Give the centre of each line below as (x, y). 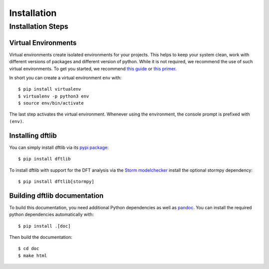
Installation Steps (39, 26)
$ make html (33, 256)
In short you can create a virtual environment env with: (66, 78)
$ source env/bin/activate (51, 103)
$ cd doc (29, 249)
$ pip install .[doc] (44, 226)
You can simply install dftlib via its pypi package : (59, 147)
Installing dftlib (33, 135)
